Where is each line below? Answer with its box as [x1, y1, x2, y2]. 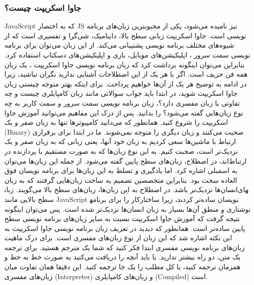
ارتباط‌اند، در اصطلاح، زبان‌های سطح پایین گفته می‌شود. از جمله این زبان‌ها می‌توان [4, 155, 247, 166]
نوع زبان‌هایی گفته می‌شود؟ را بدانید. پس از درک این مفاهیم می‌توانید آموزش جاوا [4, 107, 243, 117]
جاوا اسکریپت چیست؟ [4, 1, 81, 13]
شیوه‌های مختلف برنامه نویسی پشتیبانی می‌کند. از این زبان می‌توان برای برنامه [4, 40, 234, 50]
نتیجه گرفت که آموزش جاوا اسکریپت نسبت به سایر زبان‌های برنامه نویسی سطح [4, 213, 240, 224]
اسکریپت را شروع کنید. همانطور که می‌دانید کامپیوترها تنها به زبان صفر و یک [4, 117, 228, 127]
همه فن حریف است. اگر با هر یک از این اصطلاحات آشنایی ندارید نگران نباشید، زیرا [4, 69, 248, 79]
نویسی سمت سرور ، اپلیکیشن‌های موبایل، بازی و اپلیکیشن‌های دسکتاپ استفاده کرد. [4, 50, 251, 59]
